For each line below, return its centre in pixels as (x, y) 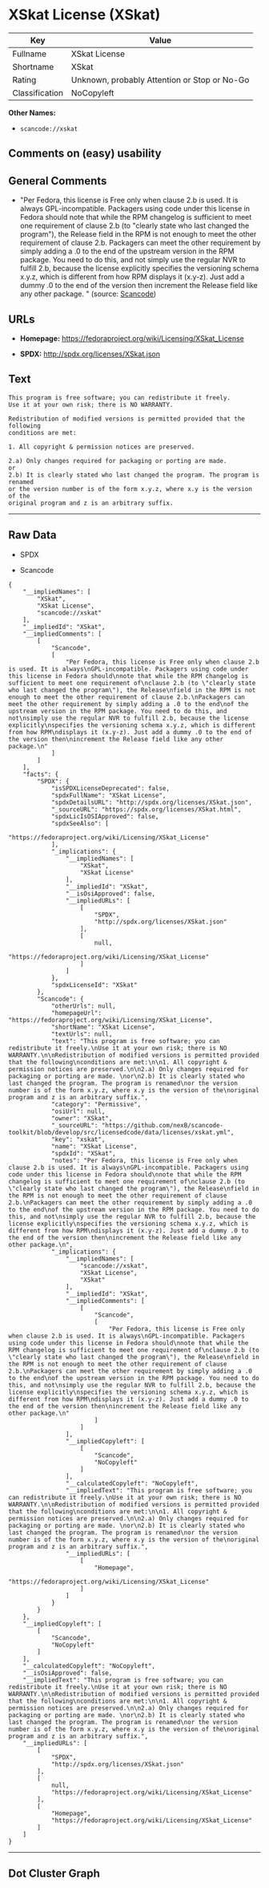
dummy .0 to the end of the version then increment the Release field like (139, 286)
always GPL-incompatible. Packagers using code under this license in (135, 209)
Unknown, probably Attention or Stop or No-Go (160, 79)
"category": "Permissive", (96, 1104)
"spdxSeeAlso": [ (80, 823)
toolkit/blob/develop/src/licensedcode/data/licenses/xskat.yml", (121, 1132)
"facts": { (41, 774)
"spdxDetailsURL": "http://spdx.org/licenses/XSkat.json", (151, 802)
